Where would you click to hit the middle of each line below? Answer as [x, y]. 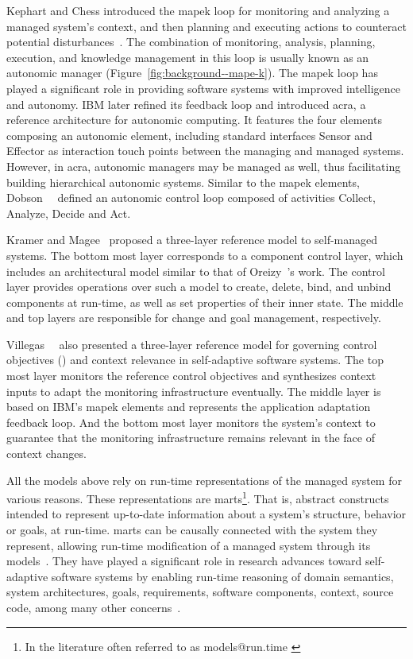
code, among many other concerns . [94, 608]
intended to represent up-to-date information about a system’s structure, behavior [206, 514]
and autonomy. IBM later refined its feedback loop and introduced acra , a [186, 104]
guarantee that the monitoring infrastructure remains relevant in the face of [191, 438]
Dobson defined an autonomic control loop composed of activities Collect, [191, 198]
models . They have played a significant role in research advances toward [184, 561]
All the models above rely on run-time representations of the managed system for [204, 480]
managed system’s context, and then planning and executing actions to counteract [206, 26]
